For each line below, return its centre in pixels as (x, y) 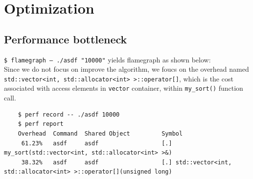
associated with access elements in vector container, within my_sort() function (124, 88)
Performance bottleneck (66, 39)
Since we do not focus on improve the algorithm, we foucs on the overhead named (126, 69)
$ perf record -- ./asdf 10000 (69, 114)
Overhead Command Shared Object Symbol (100, 133)
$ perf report (41, 124)
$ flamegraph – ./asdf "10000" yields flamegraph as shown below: (107, 59)
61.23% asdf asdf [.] (97, 143)
